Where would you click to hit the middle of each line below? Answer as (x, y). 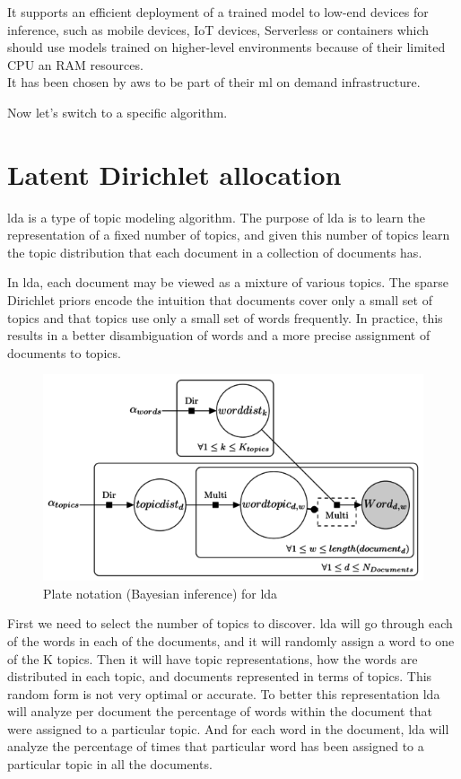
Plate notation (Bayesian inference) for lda (161, 593)
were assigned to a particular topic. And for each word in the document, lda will (228, 728)
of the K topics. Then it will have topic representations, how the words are (213, 658)
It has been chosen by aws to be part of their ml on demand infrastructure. (214, 82)
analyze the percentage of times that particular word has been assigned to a (216, 746)
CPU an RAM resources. (75, 64)
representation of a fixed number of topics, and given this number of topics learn (229, 235)
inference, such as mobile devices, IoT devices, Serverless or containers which (218, 29)
